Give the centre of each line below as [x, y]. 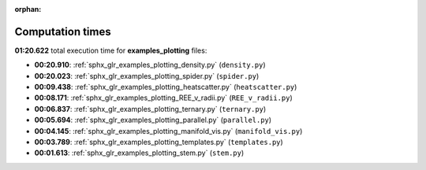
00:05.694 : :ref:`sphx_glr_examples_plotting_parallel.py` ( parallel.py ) [153, 120]
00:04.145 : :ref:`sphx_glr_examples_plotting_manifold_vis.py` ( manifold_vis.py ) [168, 131]
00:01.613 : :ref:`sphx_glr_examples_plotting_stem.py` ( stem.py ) [139, 153]
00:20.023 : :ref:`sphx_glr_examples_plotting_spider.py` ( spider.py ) [147, 76]
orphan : [28, 9]
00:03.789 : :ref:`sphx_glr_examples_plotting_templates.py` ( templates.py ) [159, 142]
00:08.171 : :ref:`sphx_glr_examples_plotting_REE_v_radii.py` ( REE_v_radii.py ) [164, 98]
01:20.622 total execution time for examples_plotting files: [111, 50]
